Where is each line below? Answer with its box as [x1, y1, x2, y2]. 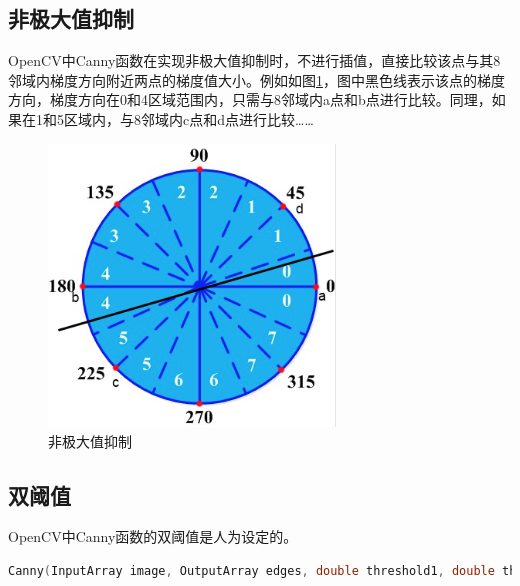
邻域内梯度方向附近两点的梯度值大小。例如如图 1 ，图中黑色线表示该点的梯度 [8, 69, 505, 90]
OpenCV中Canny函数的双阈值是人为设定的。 [8, 526, 298, 547]
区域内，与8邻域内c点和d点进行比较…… [63, 108, 314, 129]
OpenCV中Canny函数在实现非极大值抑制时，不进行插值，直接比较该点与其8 [8, 50, 501, 71]
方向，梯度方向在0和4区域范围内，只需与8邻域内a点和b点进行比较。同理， [8, 89, 492, 110]
